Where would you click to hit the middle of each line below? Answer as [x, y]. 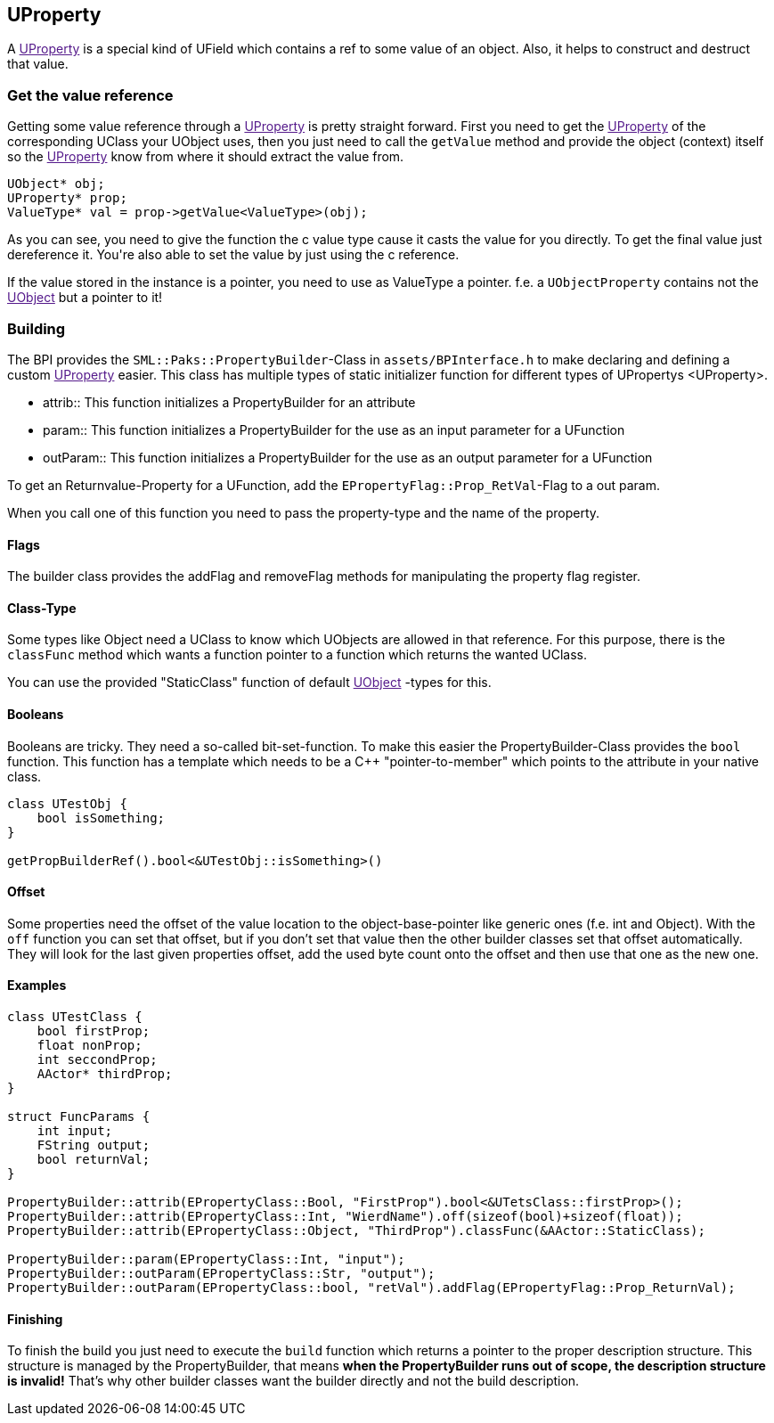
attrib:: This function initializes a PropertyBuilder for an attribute [229, 402]
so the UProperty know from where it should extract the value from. [206, 157]
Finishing [35, 1319]
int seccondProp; [97, 1060]
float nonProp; [90, 1046]
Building [37, 328]
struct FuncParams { [79, 1117]
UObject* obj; [56, 184]
